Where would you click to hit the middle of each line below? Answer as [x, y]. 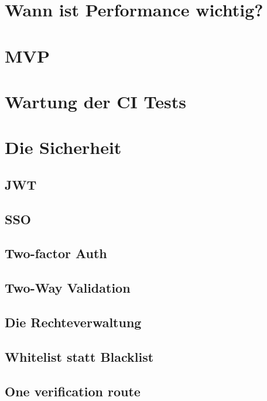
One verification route [73, 391]
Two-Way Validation [68, 288]
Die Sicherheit [63, 147]
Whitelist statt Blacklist [79, 356]
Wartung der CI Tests [95, 101]
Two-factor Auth [56, 253]
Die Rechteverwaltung [73, 322]
